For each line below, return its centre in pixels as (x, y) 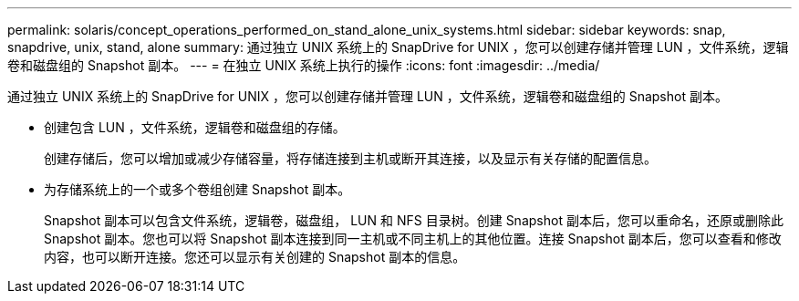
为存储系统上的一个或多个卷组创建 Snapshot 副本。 (197, 189)
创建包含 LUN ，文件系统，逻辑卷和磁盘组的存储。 (195, 127)
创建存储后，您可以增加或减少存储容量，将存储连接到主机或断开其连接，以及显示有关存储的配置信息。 (350, 158)
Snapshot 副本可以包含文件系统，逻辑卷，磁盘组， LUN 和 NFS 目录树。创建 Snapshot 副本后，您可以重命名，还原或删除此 (414, 220)
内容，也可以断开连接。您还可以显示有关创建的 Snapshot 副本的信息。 (255, 257)
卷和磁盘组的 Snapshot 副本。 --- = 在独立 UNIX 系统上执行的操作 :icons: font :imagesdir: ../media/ (304, 65)
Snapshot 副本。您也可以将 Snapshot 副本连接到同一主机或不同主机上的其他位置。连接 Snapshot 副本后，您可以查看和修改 (413, 239)
